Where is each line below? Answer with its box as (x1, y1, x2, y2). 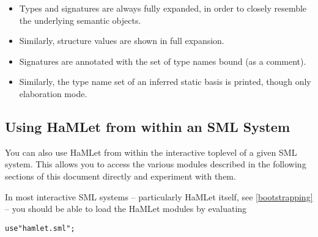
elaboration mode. (19, 87, 87, 100)
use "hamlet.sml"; (5, 224, 75, 233)
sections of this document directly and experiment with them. (5, 169, 236, 182)
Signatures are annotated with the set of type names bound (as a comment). (19, 54, 306, 67)
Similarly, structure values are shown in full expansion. (19, 34, 224, 47)
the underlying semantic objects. (19, 13, 141, 26)
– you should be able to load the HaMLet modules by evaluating (5, 202, 247, 215)
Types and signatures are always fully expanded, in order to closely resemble (19, 2, 307, 14)
